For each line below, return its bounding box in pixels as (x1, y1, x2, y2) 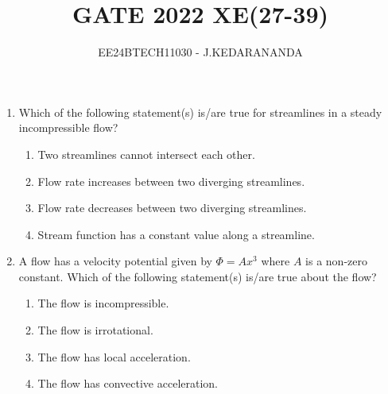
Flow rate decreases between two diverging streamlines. (37, 199, 307, 216)
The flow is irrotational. (37, 322, 153, 338)
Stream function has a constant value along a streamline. (37, 226, 315, 242)
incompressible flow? (18, 119, 118, 136)
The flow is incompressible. (37, 295, 169, 311)
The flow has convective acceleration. (37, 375, 219, 392)
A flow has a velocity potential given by (18, 253, 212, 269)
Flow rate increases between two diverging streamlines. (37, 172, 305, 189)
